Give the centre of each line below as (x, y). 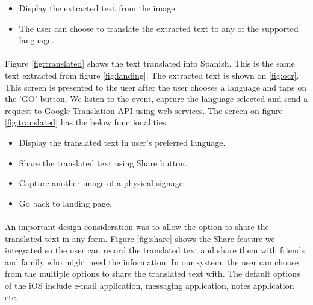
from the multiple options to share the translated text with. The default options (153, 273)
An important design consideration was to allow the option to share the (137, 226)
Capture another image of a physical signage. (102, 183)
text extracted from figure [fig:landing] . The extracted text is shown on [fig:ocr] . (152, 75)
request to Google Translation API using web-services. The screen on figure (144, 110)
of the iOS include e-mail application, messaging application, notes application (150, 285)
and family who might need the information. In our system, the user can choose (152, 261)
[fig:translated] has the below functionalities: (87, 122)
